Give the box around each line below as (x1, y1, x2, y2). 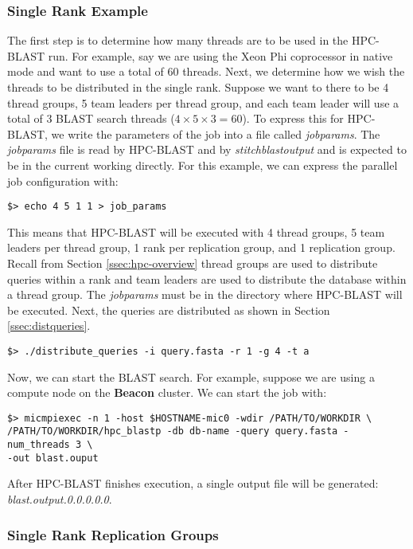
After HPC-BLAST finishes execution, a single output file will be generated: (7, 475, 379, 492)
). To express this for (242, 110, 344, 127)
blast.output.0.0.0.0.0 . (7, 491, 112, 508)
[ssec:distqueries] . (7, 317, 91, 334)
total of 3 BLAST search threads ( (7, 110, 175, 127)
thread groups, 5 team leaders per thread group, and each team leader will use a (7, 94, 399, 111)
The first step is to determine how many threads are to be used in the (7, 32, 349, 49)
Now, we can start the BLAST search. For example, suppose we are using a (7, 368, 375, 385)
